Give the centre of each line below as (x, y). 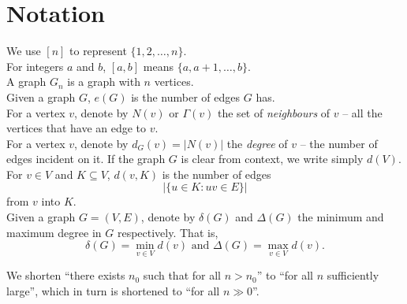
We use (24, 51)
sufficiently (353, 275)
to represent (98, 51)
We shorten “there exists (66, 275)
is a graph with (104, 82)
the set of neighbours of (274, 112)
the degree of (257, 143)
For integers (35, 66)
